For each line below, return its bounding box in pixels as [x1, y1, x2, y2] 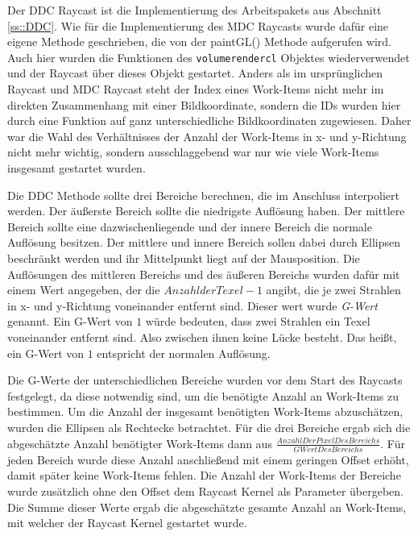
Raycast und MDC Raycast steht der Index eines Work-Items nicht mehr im [7, 81, 384, 98]
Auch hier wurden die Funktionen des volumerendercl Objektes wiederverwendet [7, 48, 410, 65]
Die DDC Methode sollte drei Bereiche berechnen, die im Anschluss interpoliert [7, 186, 399, 203]
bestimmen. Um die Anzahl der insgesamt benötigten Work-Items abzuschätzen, [7, 403, 404, 420]
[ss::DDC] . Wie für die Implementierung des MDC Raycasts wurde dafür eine [7, 17, 389, 34]
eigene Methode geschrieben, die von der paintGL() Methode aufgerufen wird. [7, 33, 391, 50]
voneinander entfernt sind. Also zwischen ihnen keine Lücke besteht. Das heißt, [7, 328, 397, 345]
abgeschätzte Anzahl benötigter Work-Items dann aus [7, 434, 272, 451]
